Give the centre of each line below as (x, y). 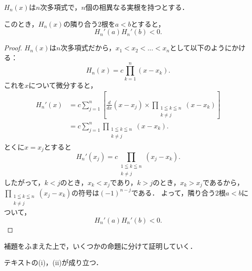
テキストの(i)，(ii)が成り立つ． (54, 262)
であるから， (223, 182)
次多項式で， (61, 7)
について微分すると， (63, 85)
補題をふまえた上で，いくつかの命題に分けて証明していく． (101, 246)
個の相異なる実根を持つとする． (137, 7)
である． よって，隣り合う (173, 192)
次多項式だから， (88, 48)
